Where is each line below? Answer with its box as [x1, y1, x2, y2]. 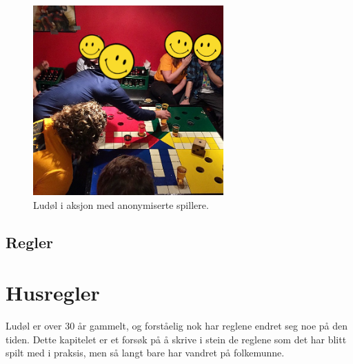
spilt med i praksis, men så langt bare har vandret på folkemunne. [6, 345, 285, 360]
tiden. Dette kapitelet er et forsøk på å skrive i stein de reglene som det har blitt [6, 332, 347, 346]
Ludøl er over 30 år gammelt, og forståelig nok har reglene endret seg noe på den [6, 318, 348, 333]
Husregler [6, 279, 100, 307]
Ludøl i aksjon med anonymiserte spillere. [33, 197, 209, 212]
